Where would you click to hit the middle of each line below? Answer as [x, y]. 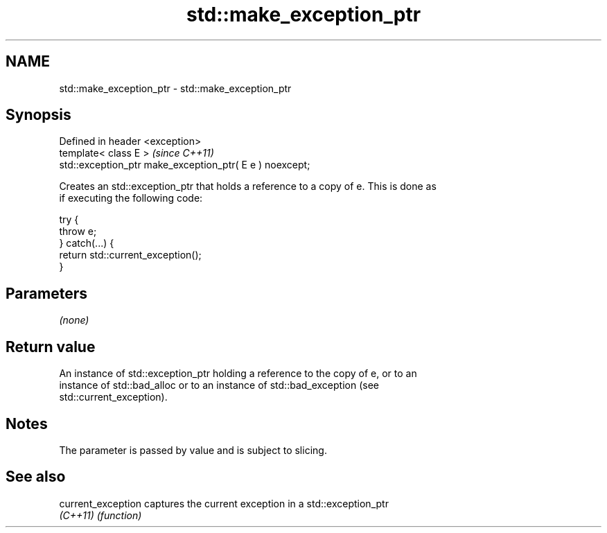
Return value [51, 347]
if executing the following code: [131, 198]
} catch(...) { [87, 243]
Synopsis [38, 115]
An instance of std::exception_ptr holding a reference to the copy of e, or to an [238, 374]
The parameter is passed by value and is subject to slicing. [193, 450]
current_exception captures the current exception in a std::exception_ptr [224, 503]
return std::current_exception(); [130, 255]
